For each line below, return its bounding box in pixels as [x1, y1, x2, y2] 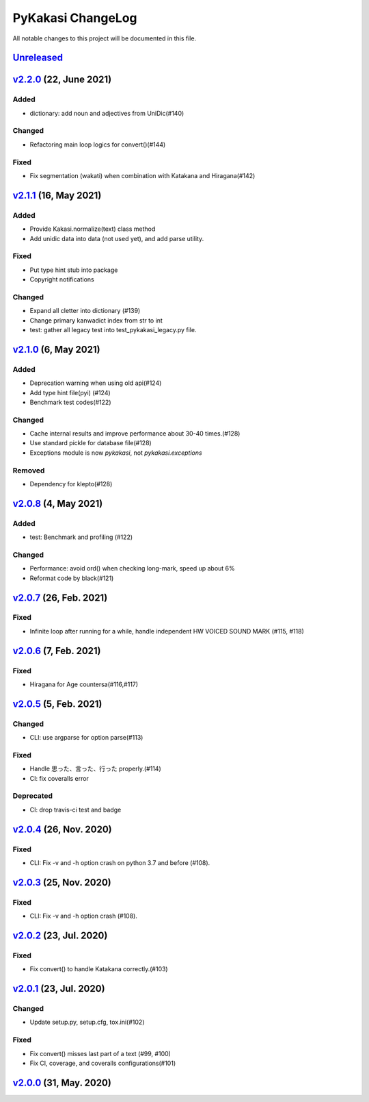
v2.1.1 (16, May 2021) [12, 189, 102, 201]
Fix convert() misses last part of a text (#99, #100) [29, 1049, 171, 1057]
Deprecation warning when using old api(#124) [29, 379, 162, 387]
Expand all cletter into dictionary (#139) [29, 307, 141, 315]
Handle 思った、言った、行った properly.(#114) [29, 764, 162, 773]
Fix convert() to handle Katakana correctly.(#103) [29, 965, 168, 973]
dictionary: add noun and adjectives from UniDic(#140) [29, 109, 184, 117]
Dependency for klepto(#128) [29, 480, 113, 488]
